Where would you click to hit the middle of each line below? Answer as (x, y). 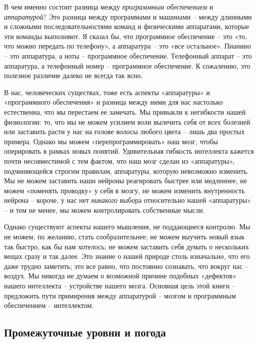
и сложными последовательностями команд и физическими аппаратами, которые (127, 26)
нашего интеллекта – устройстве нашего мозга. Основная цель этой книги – (120, 286)
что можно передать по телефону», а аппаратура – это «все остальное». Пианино (127, 46)
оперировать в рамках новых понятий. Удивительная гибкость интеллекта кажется (129, 151)
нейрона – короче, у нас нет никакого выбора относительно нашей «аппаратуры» (127, 200)
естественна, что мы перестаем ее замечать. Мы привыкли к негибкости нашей (125, 111)
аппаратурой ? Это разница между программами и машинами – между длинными (128, 16)
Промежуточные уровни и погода (85, 332)
